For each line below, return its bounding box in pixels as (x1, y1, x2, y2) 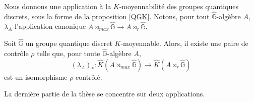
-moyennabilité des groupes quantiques (119, 1, 239, 11)
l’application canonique (14, 21, 86, 31)
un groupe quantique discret (25, 38, 112, 48)
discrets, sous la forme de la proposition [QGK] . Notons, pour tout (4, 11, 210, 21)
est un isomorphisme (4, 71, 68, 82)
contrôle (4, 48, 29, 59)
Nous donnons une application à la (4, 1, 111, 11)
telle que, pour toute (37, 48, 100, 59)
